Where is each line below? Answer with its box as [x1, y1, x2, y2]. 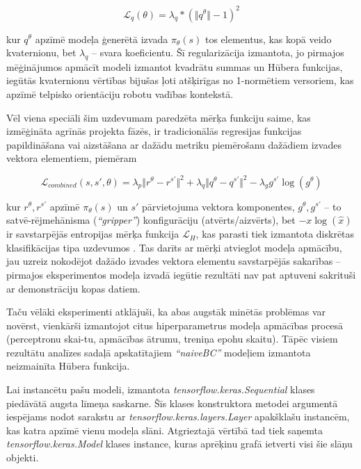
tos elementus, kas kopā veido [204, 31, 332, 46]
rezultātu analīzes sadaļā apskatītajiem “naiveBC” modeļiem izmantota [6, 345, 311, 359]
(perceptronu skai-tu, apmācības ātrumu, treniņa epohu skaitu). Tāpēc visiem [6, 331, 338, 346]
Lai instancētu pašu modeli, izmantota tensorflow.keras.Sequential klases [6, 382, 315, 397]
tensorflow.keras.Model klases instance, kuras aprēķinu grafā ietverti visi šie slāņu [6, 436, 353, 451]
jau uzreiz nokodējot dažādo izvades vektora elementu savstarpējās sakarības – [6, 254, 341, 268]
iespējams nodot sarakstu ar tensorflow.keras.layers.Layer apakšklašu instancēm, [6, 409, 350, 424]
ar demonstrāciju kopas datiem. [6, 281, 141, 295]
